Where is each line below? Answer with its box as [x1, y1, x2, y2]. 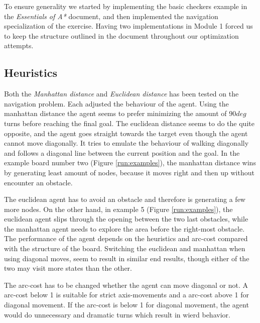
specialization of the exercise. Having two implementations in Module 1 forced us [4, 21, 253, 31]
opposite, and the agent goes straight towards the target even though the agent [4, 128, 248, 138]
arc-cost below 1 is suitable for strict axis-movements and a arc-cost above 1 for [4, 289, 249, 300]
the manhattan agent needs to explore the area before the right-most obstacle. [4, 223, 245, 234]
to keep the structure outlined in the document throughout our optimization [4, 30, 239, 41]
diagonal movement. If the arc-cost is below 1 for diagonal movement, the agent [4, 299, 249, 310]
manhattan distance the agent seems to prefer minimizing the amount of [4, 108, 227, 119]
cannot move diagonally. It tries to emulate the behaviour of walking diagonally [4, 138, 249, 148]
